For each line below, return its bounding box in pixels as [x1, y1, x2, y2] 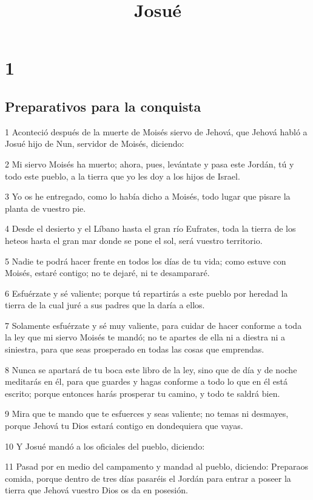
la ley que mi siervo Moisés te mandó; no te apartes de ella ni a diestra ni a [5, 331, 286, 343]
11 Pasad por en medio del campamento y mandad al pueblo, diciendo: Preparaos [5, 460, 309, 473]
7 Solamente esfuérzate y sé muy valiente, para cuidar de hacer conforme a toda [5, 319, 302, 331]
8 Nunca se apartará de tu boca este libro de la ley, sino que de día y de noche [5, 363, 297, 376]
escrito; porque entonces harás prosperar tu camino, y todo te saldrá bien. [5, 387, 280, 399]
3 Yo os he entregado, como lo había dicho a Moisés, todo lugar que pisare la [5, 190, 291, 203]
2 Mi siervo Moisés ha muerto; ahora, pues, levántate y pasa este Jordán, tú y [5, 157, 294, 170]
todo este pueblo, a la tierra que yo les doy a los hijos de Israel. [5, 169, 240, 182]
